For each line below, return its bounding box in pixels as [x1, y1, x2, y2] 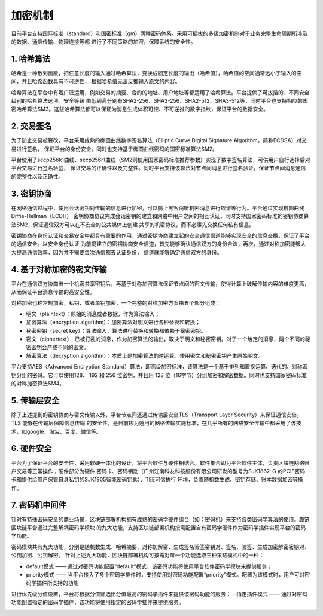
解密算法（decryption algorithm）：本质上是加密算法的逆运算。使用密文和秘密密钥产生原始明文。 [26, 352, 264, 359]
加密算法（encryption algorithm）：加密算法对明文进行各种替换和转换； [26, 318, 201, 326]
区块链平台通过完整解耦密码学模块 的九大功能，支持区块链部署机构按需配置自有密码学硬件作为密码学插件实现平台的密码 [11, 524, 306, 531]
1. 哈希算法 [11, 54, 51, 64]
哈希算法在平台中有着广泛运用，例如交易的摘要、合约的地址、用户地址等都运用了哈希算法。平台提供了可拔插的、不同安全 [11, 88, 310, 96]
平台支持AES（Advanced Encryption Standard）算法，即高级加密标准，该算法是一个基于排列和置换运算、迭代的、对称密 [11, 363, 308, 370]
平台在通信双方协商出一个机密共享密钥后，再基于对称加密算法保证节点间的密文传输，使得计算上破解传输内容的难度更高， [11, 280, 310, 287]
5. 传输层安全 [11, 395, 60, 406]
